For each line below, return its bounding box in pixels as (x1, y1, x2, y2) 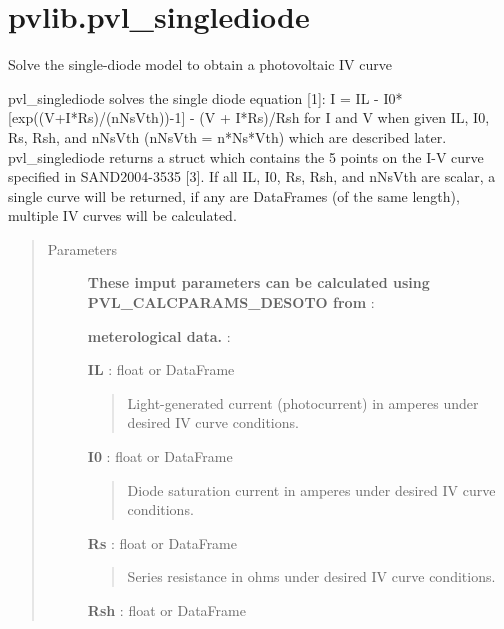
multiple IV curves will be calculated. (8, 205, 237, 226)
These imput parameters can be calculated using (87, 272, 430, 293)
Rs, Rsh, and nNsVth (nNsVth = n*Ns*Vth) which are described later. (8, 126, 447, 147)
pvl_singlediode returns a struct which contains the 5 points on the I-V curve (8, 146, 484, 167)
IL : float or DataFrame (87, 359, 235, 380)
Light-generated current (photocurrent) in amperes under (127, 392, 479, 413)
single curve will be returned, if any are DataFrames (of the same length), (8, 185, 460, 206)
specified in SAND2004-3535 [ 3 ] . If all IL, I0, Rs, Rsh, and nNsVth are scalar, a (8, 166, 496, 187)
